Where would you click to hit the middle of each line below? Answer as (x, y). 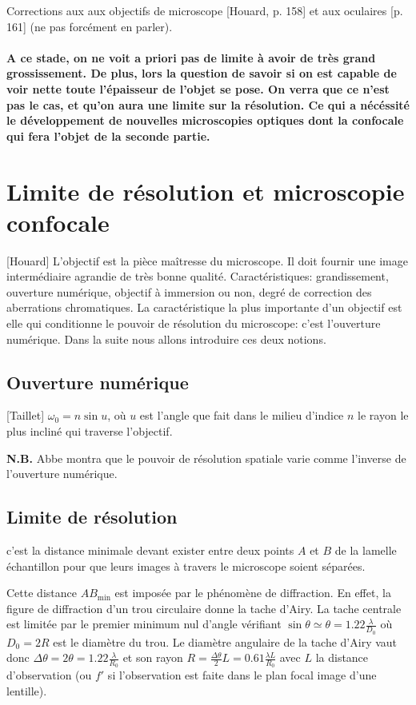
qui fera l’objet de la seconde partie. (108, 135)
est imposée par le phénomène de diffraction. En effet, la (253, 593)
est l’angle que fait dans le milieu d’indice (242, 415)
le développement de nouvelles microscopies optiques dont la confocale (205, 120)
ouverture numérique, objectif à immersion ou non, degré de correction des (189, 291)
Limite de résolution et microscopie (206, 191)
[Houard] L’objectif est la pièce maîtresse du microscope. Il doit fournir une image (207, 260)
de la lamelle (366, 550)
